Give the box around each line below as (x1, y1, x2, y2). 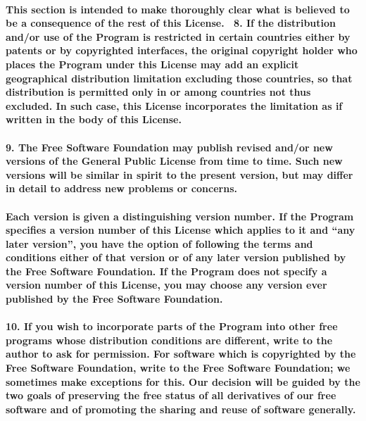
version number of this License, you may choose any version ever (6, 277, 327, 292)
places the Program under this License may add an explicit (6, 56, 299, 71)
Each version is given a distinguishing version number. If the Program (6, 208, 354, 223)
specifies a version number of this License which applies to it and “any (6, 222, 355, 237)
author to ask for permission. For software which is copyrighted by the (6, 346, 356, 361)
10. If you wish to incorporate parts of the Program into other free (6, 319, 338, 334)
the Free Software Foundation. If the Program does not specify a (6, 263, 327, 278)
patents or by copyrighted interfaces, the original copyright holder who (6, 43, 358, 58)
